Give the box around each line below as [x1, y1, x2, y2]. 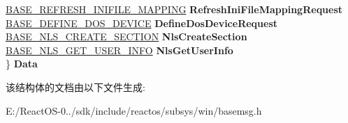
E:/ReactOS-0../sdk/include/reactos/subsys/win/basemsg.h [6, 103, 262, 117]
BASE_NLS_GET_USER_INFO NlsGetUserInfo [6, 42, 233, 57]
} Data [6, 56, 38, 71]
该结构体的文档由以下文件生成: [6, 79, 145, 94]
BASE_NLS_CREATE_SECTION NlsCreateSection [6, 29, 247, 44]
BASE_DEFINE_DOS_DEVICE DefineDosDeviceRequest [6, 15, 278, 30]
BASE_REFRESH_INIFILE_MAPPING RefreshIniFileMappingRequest [6, 2, 343, 16]
